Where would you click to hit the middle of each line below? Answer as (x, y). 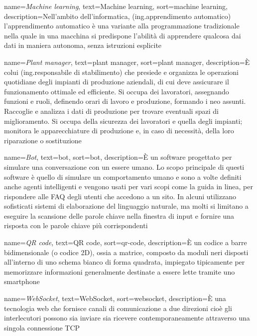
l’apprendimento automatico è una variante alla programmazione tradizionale (122, 26)
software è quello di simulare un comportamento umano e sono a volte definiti (123, 176)
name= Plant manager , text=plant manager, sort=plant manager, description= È (127, 62)
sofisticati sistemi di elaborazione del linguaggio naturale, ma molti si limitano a (126, 206)
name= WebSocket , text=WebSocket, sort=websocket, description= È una (115, 298)
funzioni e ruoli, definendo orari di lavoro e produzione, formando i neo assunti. (125, 101)
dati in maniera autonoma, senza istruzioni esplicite (83, 45)
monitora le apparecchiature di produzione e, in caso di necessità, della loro (119, 131)
